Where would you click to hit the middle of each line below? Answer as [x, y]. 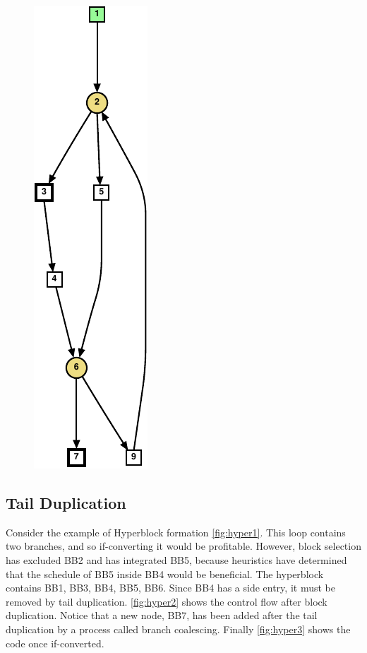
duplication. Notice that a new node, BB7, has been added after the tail [162, 615]
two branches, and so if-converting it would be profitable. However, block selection [183, 546]
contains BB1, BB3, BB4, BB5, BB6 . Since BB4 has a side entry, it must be [170, 588]
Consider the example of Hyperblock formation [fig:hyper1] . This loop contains [176, 532]
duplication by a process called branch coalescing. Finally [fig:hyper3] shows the [178, 629]
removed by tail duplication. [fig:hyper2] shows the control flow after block [167, 601]
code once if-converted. [55, 643]
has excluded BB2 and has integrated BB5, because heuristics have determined [176, 559]
